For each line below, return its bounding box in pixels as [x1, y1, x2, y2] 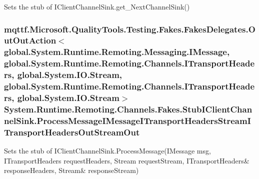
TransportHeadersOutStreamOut [4, 125, 140, 138]
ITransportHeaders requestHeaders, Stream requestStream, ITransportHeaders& [4, 155, 249, 165]
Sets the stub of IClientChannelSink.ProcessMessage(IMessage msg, [4, 145, 211, 156]
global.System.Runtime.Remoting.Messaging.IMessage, [4, 45, 230, 58]
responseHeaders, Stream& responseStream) [4, 165, 139, 175]
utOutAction [4, 34, 56, 46]
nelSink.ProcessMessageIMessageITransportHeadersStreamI [4, 114, 251, 126]
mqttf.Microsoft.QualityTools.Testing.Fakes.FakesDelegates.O [4, 22, 255, 35]
